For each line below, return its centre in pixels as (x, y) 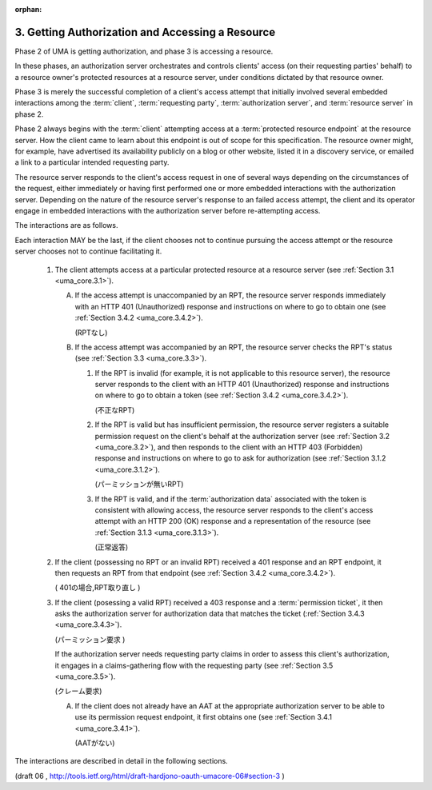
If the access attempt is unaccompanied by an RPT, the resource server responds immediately (230, 295)
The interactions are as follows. (66, 225)
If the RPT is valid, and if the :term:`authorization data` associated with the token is (231, 499)
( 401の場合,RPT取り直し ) (98, 588)
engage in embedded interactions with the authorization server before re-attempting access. (168, 210)
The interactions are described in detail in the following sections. (121, 761)
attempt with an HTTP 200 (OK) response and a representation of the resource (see (233, 521)
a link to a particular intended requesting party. (92, 162)
